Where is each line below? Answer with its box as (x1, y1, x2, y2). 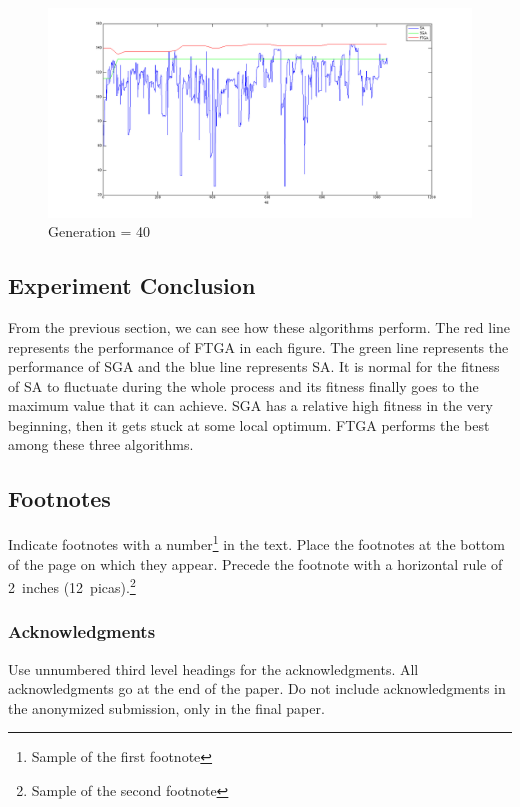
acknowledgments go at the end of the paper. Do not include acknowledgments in (8, 678, 506, 699)
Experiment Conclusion (8, 270, 256, 301)
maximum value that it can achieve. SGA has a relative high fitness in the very (8, 395, 493, 416)
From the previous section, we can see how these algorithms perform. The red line (8, 316, 511, 337)
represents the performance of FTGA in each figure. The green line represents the (8, 336, 509, 357)
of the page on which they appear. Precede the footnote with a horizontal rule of (8, 553, 503, 574)
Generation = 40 (48, 221, 151, 242)
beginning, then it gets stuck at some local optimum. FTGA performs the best (8, 414, 490, 435)
